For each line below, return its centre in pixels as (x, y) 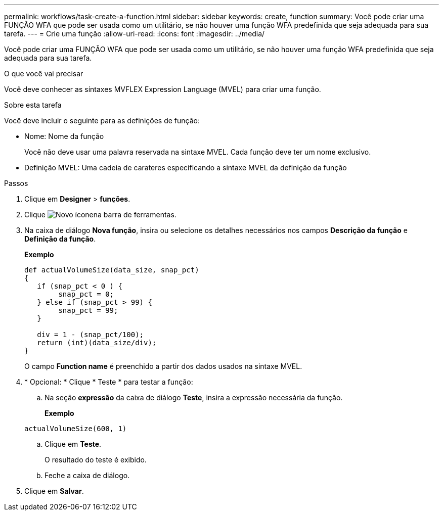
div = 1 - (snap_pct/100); (91, 335)
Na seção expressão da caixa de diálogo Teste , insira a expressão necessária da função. (194, 397)
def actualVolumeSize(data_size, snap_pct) (112, 270)
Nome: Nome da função (64, 136)
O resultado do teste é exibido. (96, 460)
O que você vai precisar (44, 74)
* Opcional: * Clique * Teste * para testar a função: (109, 382)
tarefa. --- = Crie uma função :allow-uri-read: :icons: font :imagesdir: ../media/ (135, 34)
